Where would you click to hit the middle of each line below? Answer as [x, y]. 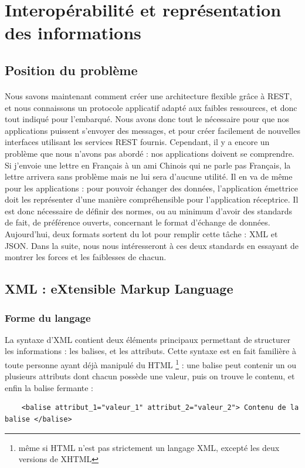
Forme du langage [48, 317]
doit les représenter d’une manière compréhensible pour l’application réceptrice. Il [152, 199]
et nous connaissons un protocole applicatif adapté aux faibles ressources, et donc [151, 107]
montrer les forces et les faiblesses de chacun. [86, 257]
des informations [73, 33]
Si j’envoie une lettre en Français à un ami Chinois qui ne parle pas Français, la [148, 165]
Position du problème [71, 70]
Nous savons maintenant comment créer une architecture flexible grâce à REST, [148, 95]
